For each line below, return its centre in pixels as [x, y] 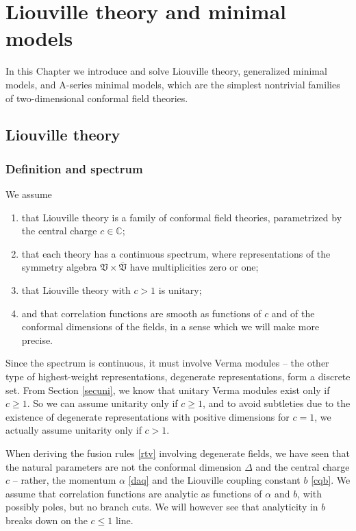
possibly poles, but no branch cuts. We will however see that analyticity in [162, 507]
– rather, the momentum [64, 480]
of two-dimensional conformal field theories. [97, 98]
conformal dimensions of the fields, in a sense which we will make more [170, 326]
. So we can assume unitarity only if [102, 403]
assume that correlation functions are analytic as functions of [134, 493]
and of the [293, 313]
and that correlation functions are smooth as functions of [141, 313]
